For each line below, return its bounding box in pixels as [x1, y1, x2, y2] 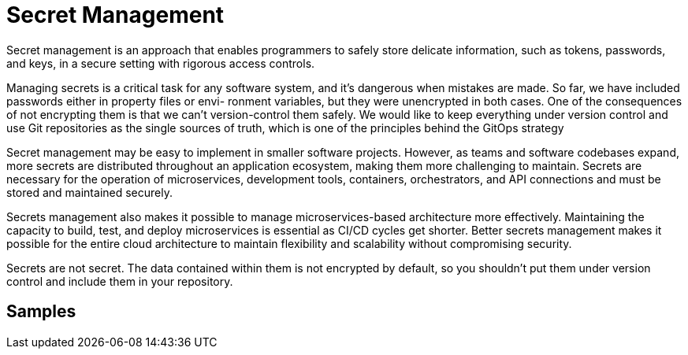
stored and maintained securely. [6, 185, 173, 199]
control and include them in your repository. [6, 274, 233, 288]
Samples [6, 301, 76, 322]
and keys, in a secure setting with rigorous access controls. [6, 56, 315, 70]
